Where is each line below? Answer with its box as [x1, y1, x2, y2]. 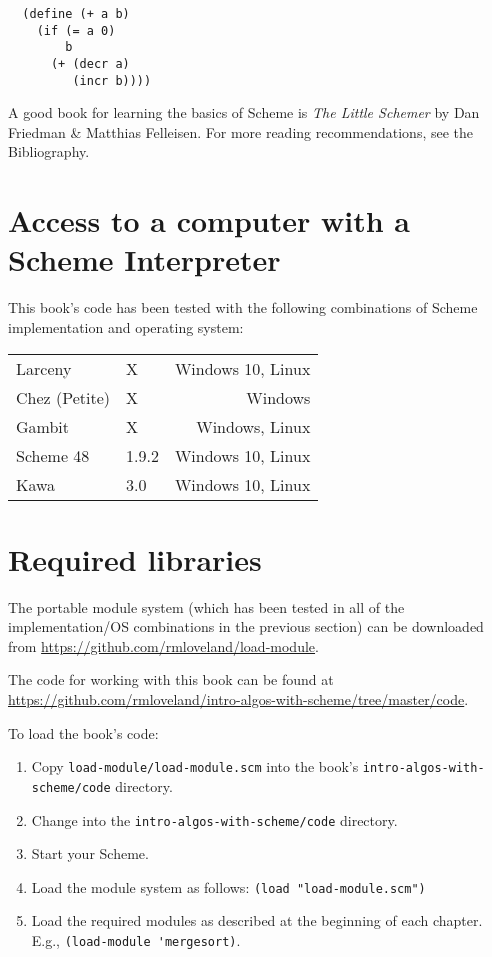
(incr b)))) [72, 73, 152, 88]
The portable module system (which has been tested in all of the [8, 596, 405, 617]
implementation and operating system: [8, 316, 244, 337]
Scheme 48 [16, 443, 90, 467]
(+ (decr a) [50, 56, 130, 71]
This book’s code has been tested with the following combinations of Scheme [8, 297, 478, 318]
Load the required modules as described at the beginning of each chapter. [31, 910, 483, 931]
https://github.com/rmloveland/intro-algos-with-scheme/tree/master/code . [8, 689, 469, 710]
